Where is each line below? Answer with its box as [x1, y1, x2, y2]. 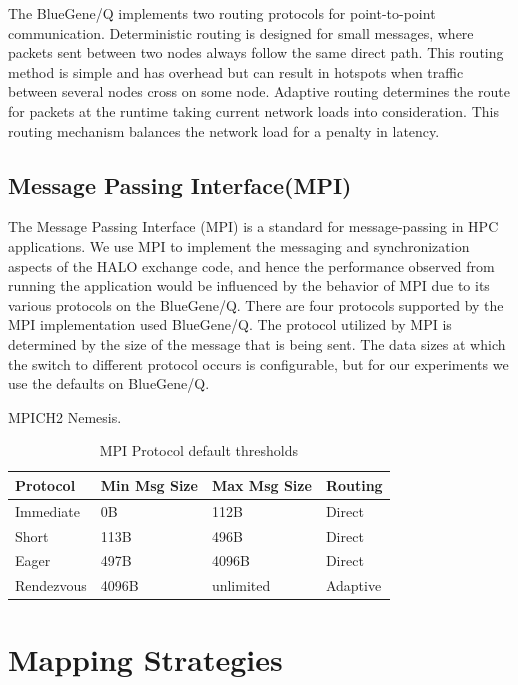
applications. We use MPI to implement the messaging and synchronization [8, 235, 470, 256]
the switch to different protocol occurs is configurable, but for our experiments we [8, 353, 509, 374]
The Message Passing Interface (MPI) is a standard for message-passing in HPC [8, 216, 499, 237]
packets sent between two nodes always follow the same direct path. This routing [8, 42, 504, 63]
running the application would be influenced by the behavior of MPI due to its [8, 275, 490, 296]
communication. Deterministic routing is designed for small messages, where [8, 22, 474, 43]
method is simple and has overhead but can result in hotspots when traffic [8, 61, 464, 82]
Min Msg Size [100, 474, 198, 495]
